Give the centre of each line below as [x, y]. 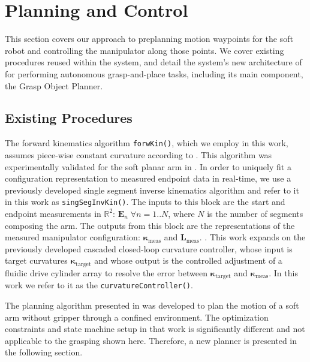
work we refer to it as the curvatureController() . [99, 285]
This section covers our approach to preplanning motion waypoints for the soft [149, 39]
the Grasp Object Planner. [54, 85]
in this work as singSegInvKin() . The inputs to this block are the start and [145, 202]
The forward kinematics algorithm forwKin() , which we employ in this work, [147, 143]
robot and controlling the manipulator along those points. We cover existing [145, 50]
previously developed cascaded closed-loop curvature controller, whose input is [149, 248]
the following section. [44, 352]
